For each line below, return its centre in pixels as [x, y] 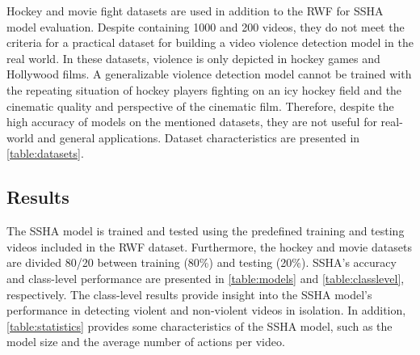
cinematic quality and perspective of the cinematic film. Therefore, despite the [200, 106]
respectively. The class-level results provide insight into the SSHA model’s [189, 294]
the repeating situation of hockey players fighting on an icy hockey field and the [204, 89]
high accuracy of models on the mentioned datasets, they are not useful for [192, 122]
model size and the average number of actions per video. [146, 342]
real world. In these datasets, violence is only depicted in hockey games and [193, 58]
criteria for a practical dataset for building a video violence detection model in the [210, 42]
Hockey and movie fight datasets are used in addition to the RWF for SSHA [195, 11]
